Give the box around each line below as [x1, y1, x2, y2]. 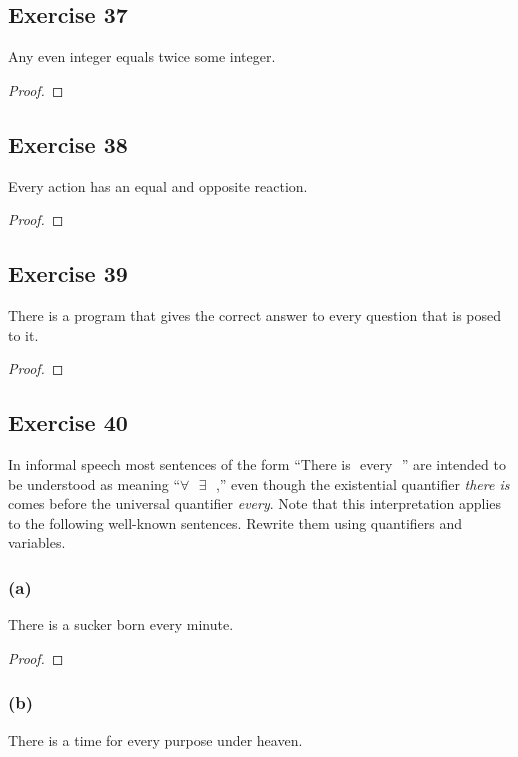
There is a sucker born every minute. [8, 614, 234, 635]
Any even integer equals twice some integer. [8, 46, 276, 67]
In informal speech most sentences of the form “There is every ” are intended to [8, 453, 506, 474]
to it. [8, 324, 39, 345]
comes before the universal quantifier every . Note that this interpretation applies [8, 493, 502, 514]
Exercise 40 [8, 407, 128, 438]
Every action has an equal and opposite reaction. [8, 175, 308, 196]
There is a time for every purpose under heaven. [8, 729, 303, 750]
